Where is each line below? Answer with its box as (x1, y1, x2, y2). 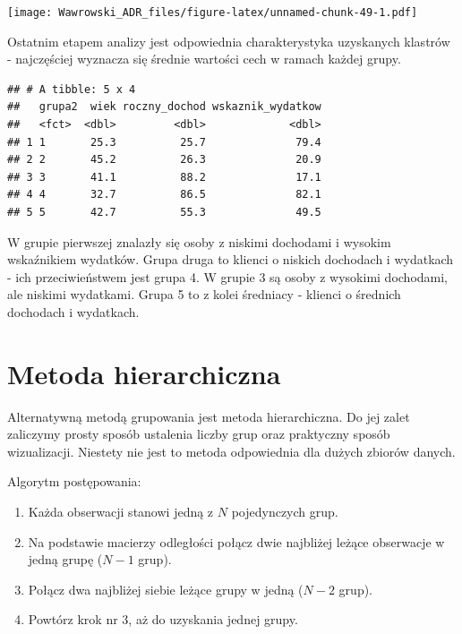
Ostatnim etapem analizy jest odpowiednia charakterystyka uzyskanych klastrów (7, 31, 450, 50)
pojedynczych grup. (231, 502, 338, 521)
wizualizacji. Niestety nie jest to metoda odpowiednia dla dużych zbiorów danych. (7, 441, 456, 460)
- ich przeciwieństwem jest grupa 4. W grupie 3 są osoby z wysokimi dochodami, (7, 267, 448, 286)
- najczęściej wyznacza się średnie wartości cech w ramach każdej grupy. (7, 49, 401, 68)
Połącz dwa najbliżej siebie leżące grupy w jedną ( (28, 579, 304, 598)
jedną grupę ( (28, 550, 103, 569)
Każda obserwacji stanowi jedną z (28, 502, 214, 521)
